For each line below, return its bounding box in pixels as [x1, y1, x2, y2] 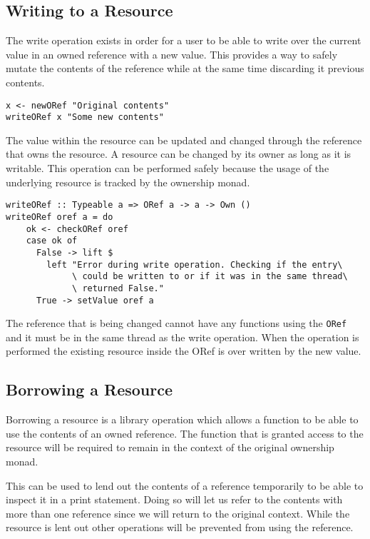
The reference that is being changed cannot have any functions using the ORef [6, 316, 347, 331]
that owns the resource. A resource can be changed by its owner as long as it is [6, 146, 351, 161]
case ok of [26, 236, 78, 246]
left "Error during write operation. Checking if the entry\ [46, 259, 343, 270]
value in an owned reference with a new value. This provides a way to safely [6, 46, 338, 61]
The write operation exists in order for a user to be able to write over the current [6, 33, 361, 48]
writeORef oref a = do [6, 211, 113, 222]
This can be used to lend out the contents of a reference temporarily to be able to [6, 478, 364, 493]
